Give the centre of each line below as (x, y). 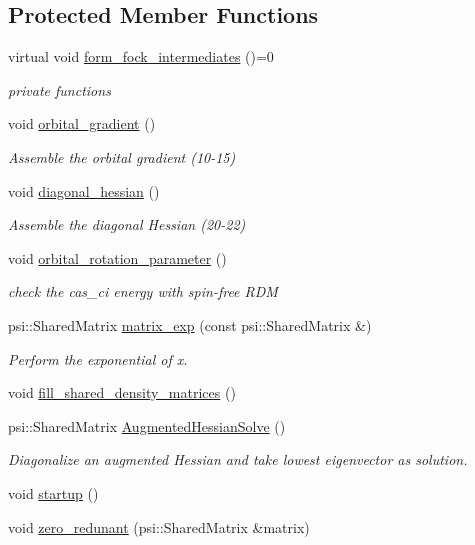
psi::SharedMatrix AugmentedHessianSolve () (147, 425)
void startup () (53, 492)
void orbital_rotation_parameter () (117, 257)
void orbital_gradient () (82, 123)
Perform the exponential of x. (98, 358)
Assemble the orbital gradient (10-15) (122, 156)
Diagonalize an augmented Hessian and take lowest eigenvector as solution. (238, 459)
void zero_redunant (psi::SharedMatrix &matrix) (159, 526)
